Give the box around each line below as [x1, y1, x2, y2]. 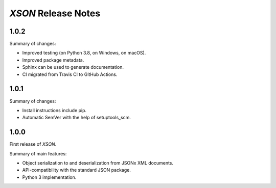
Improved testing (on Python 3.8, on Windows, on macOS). [22, 50, 146, 56]
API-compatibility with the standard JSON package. [22, 167, 131, 173]
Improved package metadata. [22, 57, 84, 63]
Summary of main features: [9, 150, 67, 156]
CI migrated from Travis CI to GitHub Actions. [22, 71, 118, 77]
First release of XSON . [9, 141, 57, 147]
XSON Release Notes [9, 8, 101, 19]
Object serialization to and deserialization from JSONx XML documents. [22, 160, 174, 166]
